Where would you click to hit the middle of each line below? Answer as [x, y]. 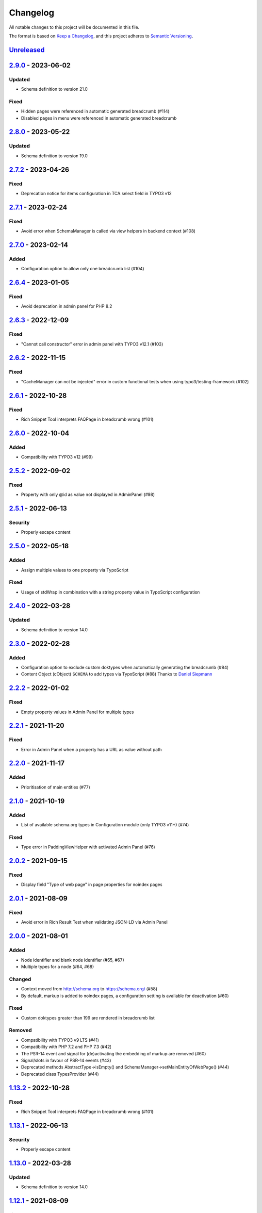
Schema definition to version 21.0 [54, 89]
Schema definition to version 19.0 [54, 156]
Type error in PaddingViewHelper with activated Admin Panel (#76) [88, 847]
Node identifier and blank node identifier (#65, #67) [73, 960]
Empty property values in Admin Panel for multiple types [78, 712]
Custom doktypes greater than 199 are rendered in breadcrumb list [88, 1018]
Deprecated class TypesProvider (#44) [60, 1074]
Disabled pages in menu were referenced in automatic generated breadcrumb [99, 118]
